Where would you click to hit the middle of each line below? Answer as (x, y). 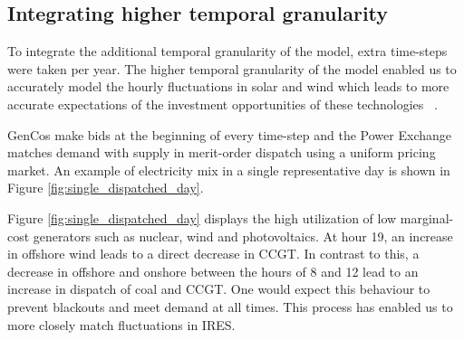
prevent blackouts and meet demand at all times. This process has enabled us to (230, 306)
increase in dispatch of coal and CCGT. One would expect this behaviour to (219, 289)
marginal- (427, 217)
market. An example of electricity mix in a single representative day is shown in (229, 170)
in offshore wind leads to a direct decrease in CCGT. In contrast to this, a (213, 254)
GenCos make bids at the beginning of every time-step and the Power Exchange (229, 134)
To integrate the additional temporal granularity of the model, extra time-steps (227, 51)
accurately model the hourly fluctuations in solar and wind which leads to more (228, 86)
